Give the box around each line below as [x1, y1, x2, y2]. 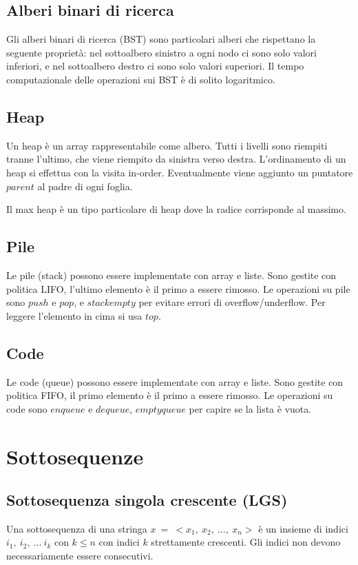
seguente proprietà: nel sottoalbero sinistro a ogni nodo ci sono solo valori [6, 45, 317, 59]
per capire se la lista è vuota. [189, 401, 312, 415]
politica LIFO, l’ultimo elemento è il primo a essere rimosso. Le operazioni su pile [6, 281, 350, 296]
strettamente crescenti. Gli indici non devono [151, 535, 341, 549]
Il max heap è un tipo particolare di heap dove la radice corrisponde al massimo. [6, 202, 346, 216]
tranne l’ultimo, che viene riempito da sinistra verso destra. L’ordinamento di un [6, 152, 346, 166]
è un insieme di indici [258, 521, 348, 535]
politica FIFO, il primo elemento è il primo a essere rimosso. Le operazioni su [6, 388, 333, 402]
